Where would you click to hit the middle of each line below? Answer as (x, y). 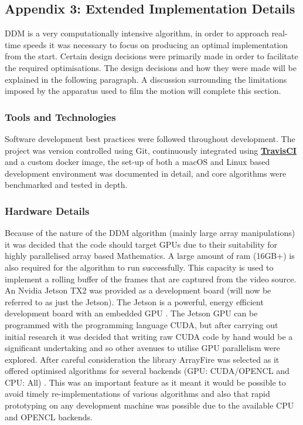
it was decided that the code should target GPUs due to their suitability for (141, 244)
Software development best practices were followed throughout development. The (150, 138)
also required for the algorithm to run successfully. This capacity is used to (139, 267)
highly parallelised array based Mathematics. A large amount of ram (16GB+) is (150, 256)
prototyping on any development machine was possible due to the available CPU (149, 405)
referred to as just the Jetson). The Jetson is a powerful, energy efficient (134, 301)
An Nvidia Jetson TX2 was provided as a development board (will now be (138, 290)
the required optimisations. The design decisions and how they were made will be (151, 67)
